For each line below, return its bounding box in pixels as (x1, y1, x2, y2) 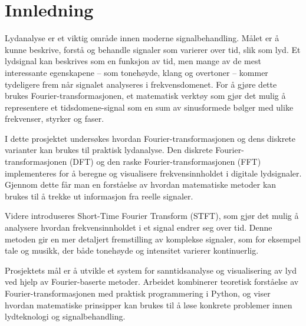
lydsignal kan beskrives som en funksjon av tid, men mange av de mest (5, 55, 261, 67)
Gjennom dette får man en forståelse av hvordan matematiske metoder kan (5, 178, 277, 191)
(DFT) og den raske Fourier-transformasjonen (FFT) (69, 155, 261, 168)
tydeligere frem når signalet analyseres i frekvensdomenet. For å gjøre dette (5, 78, 277, 90)
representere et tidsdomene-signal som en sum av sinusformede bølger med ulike (5, 101, 294, 113)
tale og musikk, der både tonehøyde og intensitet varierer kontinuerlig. (5, 244, 259, 257)
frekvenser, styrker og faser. (5, 112, 104, 125)
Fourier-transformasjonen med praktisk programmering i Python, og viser (5, 287, 271, 299)
